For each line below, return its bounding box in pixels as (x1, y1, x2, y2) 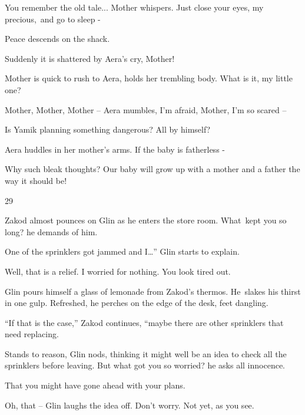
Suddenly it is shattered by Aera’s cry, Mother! (5, 52, 175, 64)
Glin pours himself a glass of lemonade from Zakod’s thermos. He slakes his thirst (5, 285, 301, 297)
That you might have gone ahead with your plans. (5, 379, 185, 391)
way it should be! (5, 174, 67, 186)
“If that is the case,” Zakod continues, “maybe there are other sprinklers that (5, 316, 284, 328)
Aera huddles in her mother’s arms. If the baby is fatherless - (5, 143, 225, 155)
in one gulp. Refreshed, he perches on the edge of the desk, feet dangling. (5, 297, 268, 309)
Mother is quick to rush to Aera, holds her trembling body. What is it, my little (5, 72, 293, 84)
